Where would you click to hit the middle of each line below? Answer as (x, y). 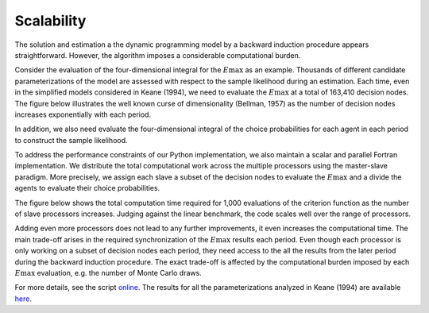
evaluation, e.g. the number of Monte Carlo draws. (119, 272)
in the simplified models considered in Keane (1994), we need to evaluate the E (145, 92)
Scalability (50, 21)
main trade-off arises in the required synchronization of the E (115, 239)
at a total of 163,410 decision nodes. (350, 92)
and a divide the (375, 177)
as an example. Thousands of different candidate (325, 70)
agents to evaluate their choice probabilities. (87, 188)
